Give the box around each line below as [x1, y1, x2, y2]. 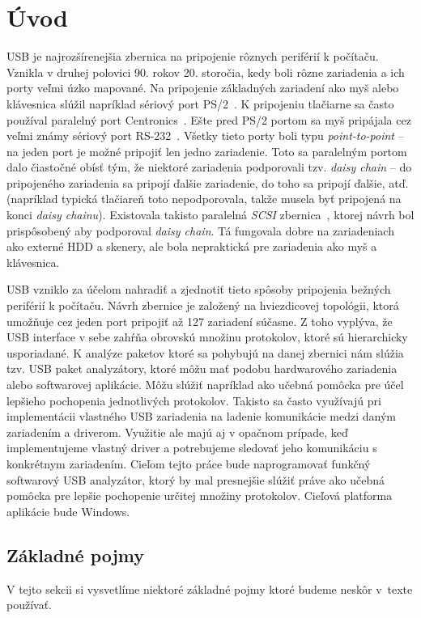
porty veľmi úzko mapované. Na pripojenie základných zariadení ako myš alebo [6, 79, 399, 96]
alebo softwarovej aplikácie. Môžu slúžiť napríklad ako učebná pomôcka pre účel [6, 376, 404, 392]
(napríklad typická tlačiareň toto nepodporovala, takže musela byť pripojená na [6, 190, 402, 207]
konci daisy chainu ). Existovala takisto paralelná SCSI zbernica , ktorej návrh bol [6, 206, 415, 223]
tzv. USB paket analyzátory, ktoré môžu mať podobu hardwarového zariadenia [6, 360, 398, 377]
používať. [6, 596, 53, 613]
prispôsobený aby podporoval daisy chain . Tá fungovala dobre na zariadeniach [6, 222, 394, 239]
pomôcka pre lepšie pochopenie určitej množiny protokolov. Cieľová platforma [6, 487, 393, 504]
